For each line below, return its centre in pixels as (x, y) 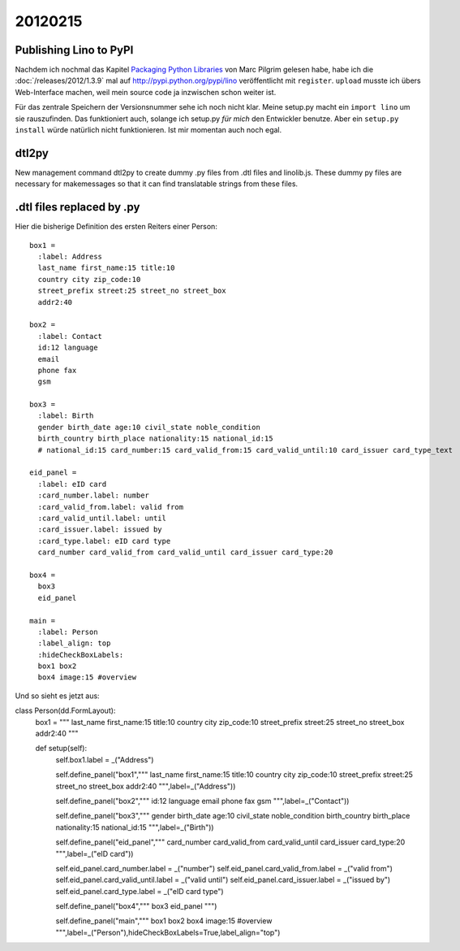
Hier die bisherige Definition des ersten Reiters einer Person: (116, 227)
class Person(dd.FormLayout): (65, 710)
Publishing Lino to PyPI (74, 50)
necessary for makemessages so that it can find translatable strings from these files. (157, 184)
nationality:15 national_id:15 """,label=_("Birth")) (135, 827)
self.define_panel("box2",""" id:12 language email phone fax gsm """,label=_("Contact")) (202, 801)
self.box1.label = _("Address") (105, 759)
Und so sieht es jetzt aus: (58, 696)
